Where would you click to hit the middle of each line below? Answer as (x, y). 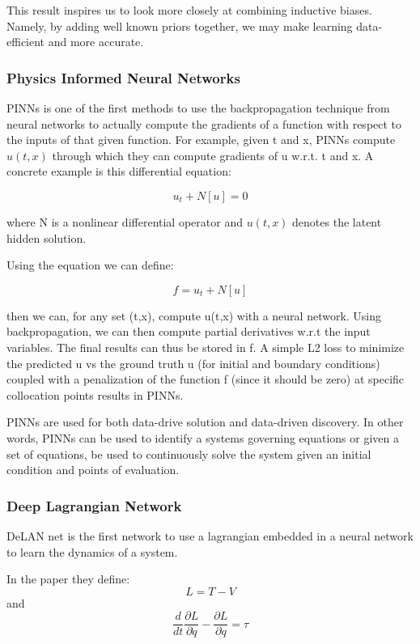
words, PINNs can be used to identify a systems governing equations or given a (203, 437)
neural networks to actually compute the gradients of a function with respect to (204, 123)
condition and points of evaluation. (93, 470)
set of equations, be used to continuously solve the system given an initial (189, 453)
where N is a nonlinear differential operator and (125, 221)
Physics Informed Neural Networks (123, 77)
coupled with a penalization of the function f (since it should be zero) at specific (206, 379)
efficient (26, 42)
